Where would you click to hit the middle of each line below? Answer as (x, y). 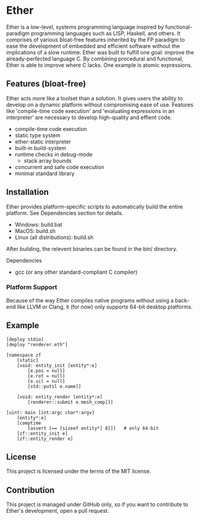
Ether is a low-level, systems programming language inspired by (85, 27)
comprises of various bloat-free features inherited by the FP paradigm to (96, 39)
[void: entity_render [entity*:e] (60, 397)
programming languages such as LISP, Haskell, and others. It (106, 33)
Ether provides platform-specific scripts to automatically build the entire (95, 206)
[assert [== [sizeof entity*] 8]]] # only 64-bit (93, 428)
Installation (27, 192)
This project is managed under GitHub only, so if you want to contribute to (97, 504)
